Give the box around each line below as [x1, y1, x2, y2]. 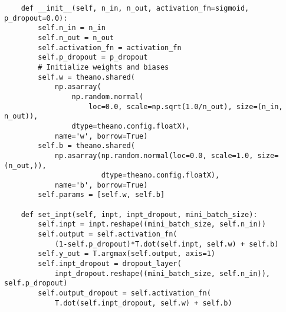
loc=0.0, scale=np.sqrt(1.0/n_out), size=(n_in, [88, 102, 283, 111]
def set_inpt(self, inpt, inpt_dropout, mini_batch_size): [21, 210, 258, 219]
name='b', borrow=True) [54, 180, 148, 189]
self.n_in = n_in [38, 24, 106, 32]
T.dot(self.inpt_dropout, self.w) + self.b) [54, 298, 232, 307]
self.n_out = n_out [38, 33, 114, 42]
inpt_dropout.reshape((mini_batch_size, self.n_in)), [54, 269, 271, 278]
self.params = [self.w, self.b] [38, 191, 165, 199]
